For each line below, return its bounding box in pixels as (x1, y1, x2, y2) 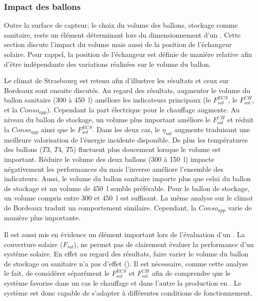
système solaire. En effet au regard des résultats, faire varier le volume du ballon (4, 249, 249, 259)
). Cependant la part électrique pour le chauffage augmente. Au (47, 104, 240, 114)
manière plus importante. (4, 212, 81, 223)
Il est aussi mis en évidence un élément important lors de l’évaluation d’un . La (4, 229, 245, 240)
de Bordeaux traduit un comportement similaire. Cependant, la (4, 202, 196, 212)
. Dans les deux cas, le (92, 124, 160, 135)
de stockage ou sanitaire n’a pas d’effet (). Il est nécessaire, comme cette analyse (4, 258, 249, 268)
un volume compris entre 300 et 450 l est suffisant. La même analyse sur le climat (4, 193, 253, 203)
